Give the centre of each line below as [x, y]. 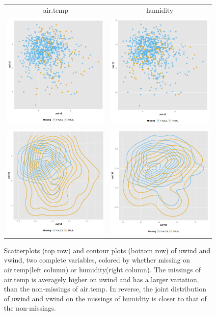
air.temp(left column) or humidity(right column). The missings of [102, 270]
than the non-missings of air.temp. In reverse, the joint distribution [105, 289]
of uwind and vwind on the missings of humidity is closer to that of [105, 298]
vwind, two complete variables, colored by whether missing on [97, 260]
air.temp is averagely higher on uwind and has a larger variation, [102, 279]
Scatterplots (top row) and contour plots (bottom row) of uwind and [107, 250]
